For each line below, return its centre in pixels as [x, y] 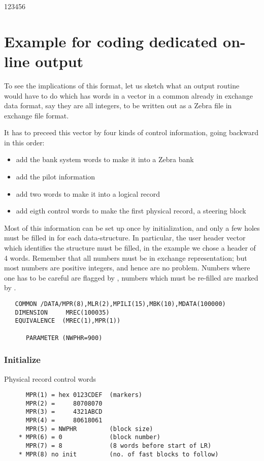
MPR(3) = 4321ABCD [64, 412]
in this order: [24, 142]
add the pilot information [56, 177]
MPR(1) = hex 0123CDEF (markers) [84, 395]
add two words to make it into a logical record [88, 193]
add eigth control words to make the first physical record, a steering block [131, 211]
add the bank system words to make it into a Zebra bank [105, 159]
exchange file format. [37, 115]
